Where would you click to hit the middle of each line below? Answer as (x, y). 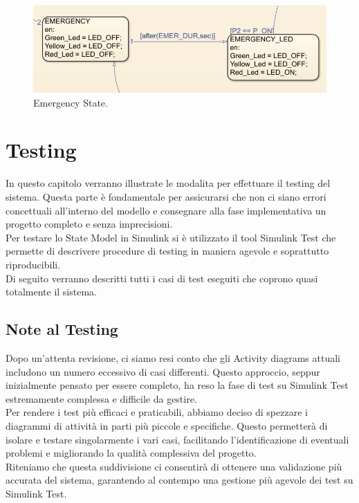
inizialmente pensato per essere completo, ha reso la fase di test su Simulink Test (177, 385)
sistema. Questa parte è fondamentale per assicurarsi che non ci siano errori (166, 197)
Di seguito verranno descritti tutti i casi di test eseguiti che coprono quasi (162, 278)
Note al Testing (62, 329)
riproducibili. (33, 264)
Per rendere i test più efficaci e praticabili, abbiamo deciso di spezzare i (157, 412)
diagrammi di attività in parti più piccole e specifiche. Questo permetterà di (167, 425)
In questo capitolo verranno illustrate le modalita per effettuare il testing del (168, 183)
